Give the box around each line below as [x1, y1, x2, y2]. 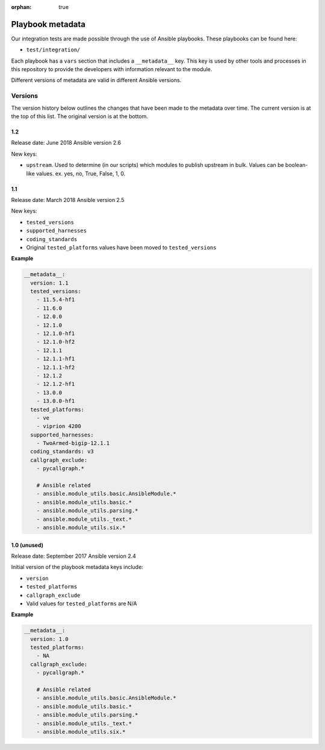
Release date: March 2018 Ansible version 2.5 [11, 196, 125, 203]
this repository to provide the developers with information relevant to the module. [11, 66, 212, 73]
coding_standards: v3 [30, 448, 94, 455]
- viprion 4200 [36, 423, 81, 430]
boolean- [285, 162, 308, 169]
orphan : [11, 4, 32, 10]
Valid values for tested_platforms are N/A [26, 600, 138, 607]
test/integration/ [26, 46, 81, 54]
